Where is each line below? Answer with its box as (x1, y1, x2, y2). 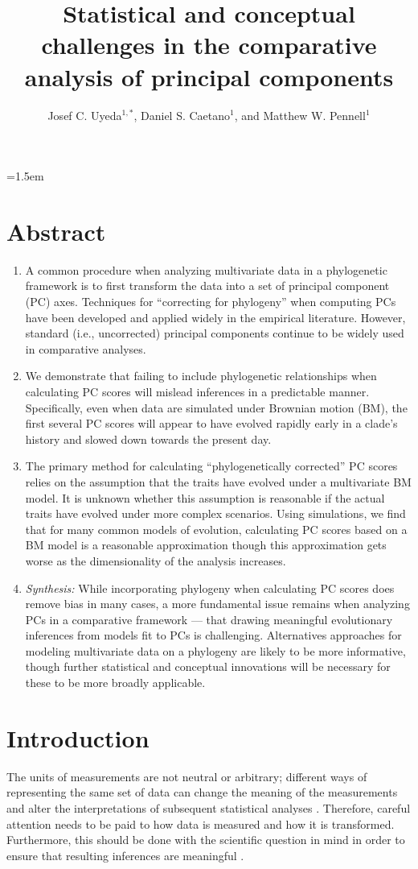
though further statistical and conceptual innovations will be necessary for (25, 658, 391, 675)
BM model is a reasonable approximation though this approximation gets (25, 536, 387, 553)
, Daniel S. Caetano (133, 106, 231, 123)
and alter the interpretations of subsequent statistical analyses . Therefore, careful (6, 799, 411, 816)
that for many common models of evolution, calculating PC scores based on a (25, 520, 408, 537)
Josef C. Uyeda (47, 106, 122, 123)
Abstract (6, 214, 106, 247)
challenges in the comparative (41, 28, 377, 61)
